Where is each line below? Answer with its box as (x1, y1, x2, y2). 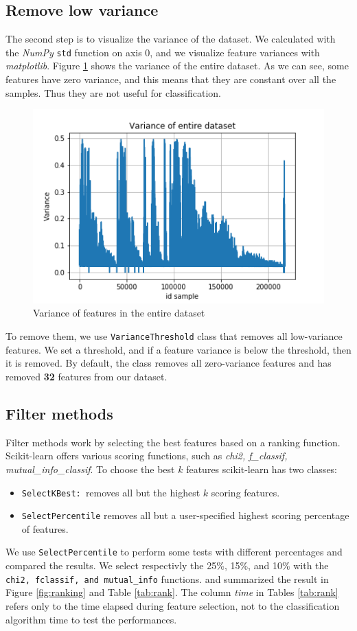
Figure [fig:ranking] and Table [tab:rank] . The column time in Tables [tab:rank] (5, 585, 338, 599)
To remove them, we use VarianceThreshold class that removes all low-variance (5, 329, 343, 343)
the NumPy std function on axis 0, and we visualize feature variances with (5, 45, 320, 59)
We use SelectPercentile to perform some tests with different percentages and (5, 544, 343, 559)
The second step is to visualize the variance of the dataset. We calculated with (5, 32, 336, 46)
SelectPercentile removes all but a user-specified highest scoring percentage (21, 508, 349, 523)
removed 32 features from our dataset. (5, 369, 168, 383)
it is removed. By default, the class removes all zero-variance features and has (5, 356, 332, 370)
